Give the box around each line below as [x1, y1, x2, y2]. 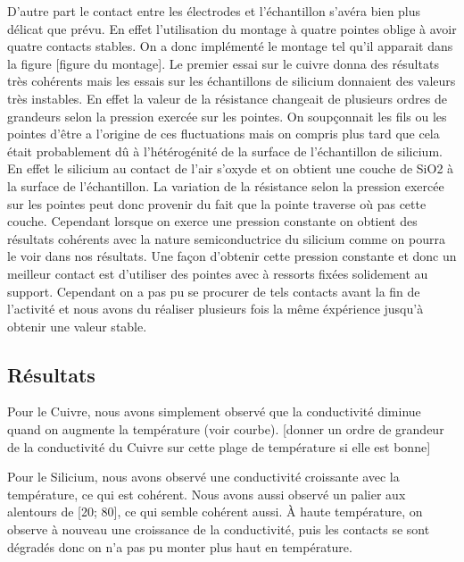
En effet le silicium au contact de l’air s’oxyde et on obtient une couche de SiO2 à [7, 159, 454, 178]
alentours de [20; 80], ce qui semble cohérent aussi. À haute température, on [7, 502, 423, 521]
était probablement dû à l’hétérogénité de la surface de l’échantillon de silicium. [7, 141, 443, 160]
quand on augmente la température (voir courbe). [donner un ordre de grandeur [7, 420, 444, 439]
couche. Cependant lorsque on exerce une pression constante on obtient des [7, 212, 418, 231]
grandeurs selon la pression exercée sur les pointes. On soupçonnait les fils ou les [7, 106, 447, 125]
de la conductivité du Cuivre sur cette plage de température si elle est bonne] [7, 437, 431, 456]
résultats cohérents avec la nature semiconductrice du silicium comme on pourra [7, 229, 445, 247]
